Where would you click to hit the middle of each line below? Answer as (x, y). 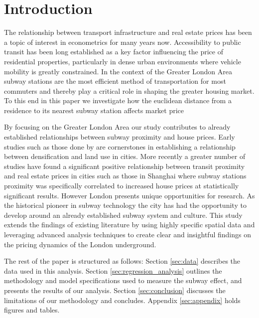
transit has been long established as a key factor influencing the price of (114, 52)
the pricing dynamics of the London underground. (80, 244)
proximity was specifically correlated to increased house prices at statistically (122, 186)
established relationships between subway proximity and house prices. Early (120, 137)
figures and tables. (32, 310)
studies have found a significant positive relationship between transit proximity (125, 166)
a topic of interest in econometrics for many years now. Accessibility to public (123, 42)
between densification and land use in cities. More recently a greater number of (125, 156)
